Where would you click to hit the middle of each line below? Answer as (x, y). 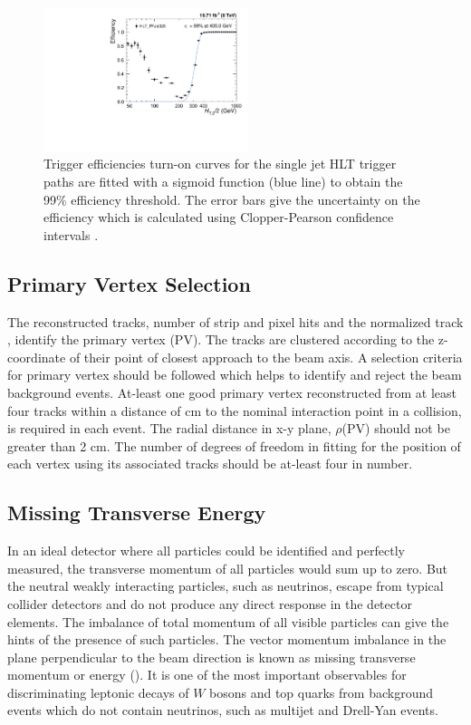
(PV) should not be (396, 428)
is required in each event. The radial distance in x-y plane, (169, 428)
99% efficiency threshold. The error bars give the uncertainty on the (232, 199)
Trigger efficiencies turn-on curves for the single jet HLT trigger (220, 164)
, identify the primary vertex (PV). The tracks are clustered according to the (221, 339)
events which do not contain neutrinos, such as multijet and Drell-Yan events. (223, 710)
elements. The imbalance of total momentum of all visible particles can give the (228, 621)
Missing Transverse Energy (137, 512)
